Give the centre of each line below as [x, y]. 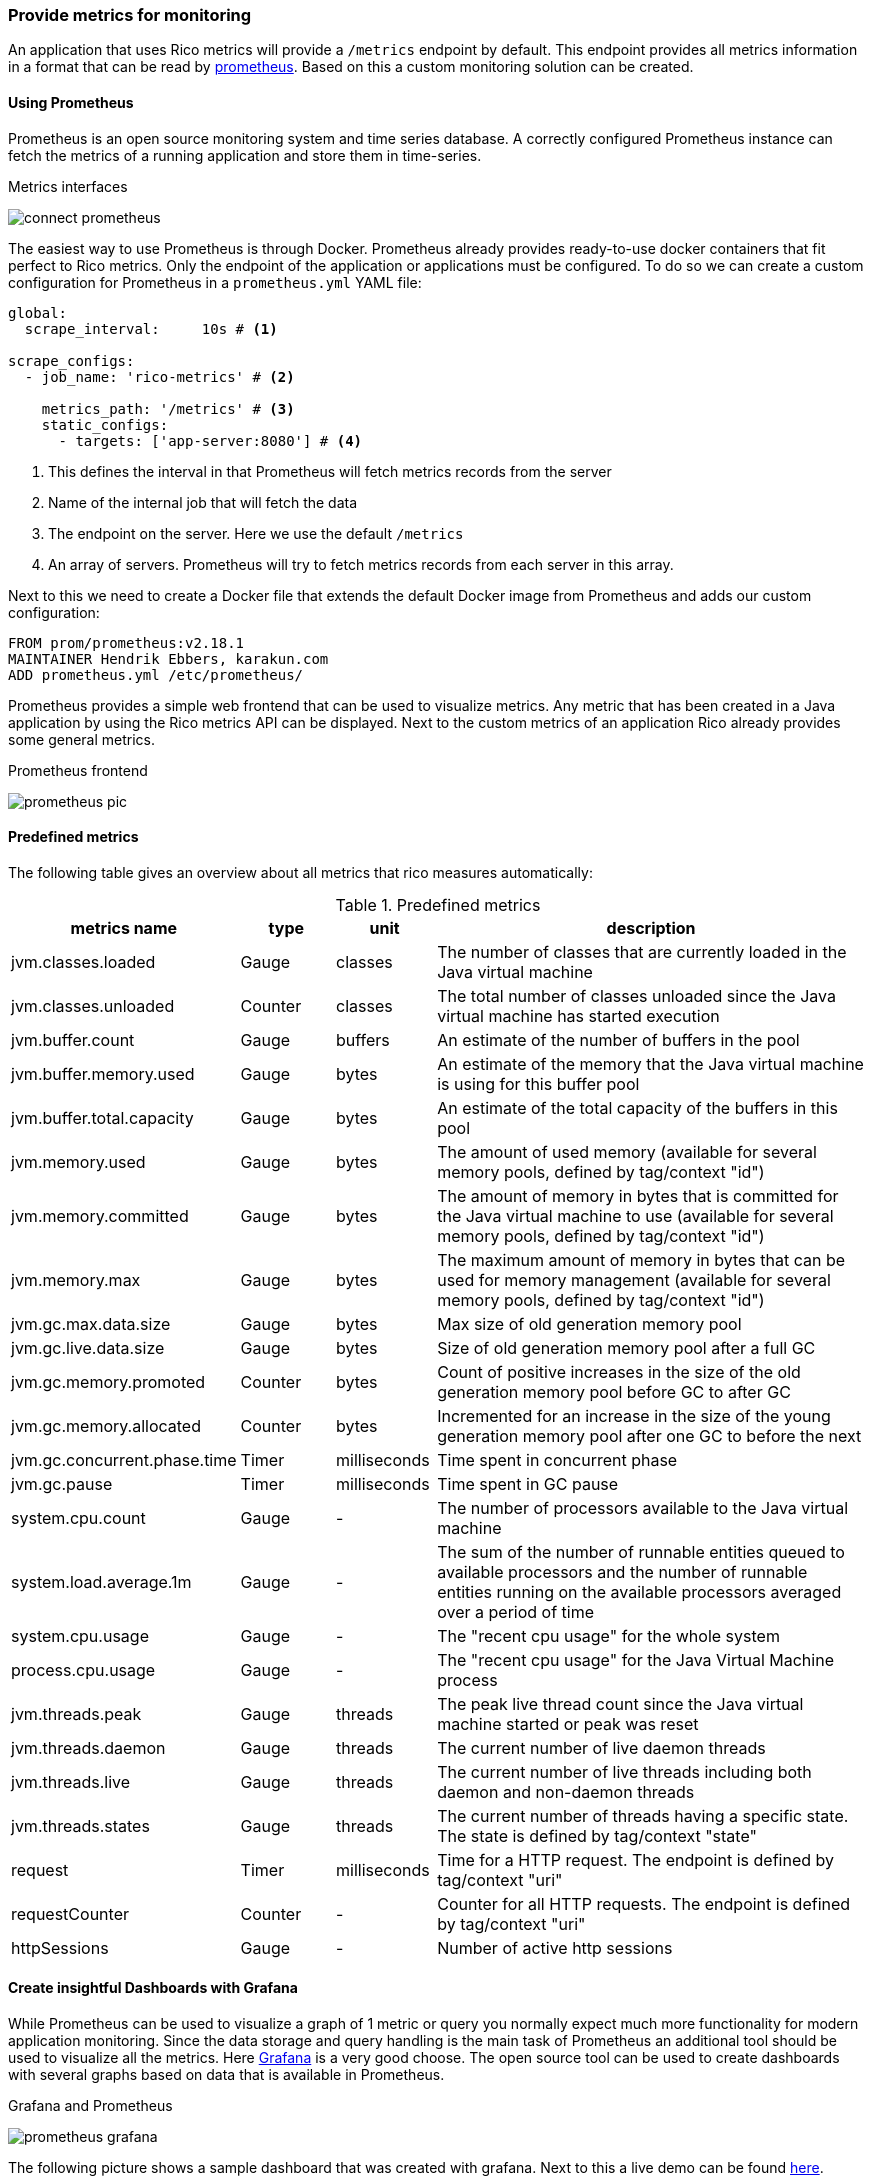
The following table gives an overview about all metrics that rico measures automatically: [300, 872]
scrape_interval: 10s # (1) [151, 328]
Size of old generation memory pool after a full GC [626, 1347]
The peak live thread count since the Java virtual [620, 1703]
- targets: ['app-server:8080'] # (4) [210, 440]
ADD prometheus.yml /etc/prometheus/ [156, 674]
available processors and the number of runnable [622, 1571]
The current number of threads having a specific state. [643, 1815]
